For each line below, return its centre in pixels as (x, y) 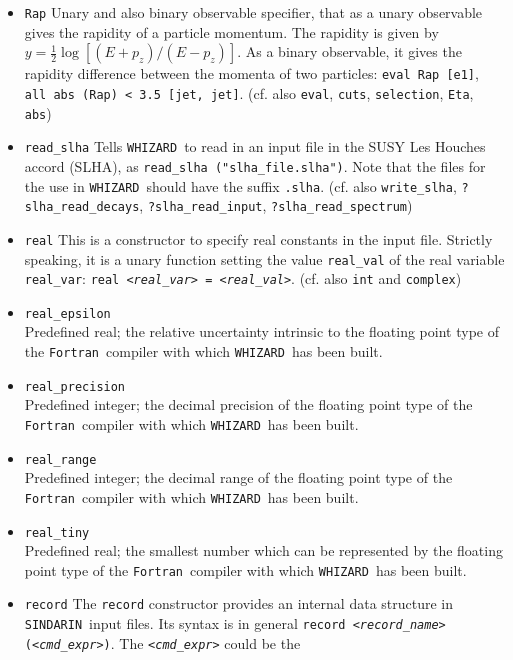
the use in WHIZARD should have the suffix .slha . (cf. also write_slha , (240, 185)
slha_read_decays (82, 207)
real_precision (75, 386)
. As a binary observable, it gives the (349, 51)
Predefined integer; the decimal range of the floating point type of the (238, 477)
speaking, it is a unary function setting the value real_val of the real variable (264, 258)
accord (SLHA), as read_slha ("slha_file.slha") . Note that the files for (255, 165)
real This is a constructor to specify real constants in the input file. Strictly (258, 238)
